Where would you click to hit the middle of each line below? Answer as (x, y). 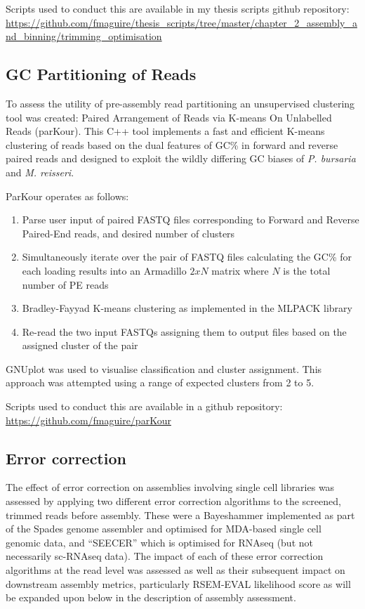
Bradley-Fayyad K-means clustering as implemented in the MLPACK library (187, 308)
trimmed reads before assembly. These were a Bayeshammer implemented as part (180, 515)
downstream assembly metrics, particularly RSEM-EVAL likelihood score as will (178, 583)
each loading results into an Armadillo (104, 270)
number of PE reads (65, 284)
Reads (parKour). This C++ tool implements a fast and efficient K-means (165, 131)
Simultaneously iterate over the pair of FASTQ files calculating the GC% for (187, 257)
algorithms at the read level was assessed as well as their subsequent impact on (175, 570)
